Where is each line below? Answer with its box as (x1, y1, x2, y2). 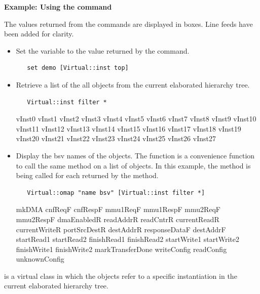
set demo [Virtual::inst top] (27, 64, 129, 72)
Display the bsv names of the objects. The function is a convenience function (16, 150, 255, 160)
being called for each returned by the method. (16, 170, 159, 181)
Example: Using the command (4, 2, 112, 12)
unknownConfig (16, 254, 64, 264)
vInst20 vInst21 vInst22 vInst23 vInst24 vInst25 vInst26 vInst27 (16, 133, 216, 144)
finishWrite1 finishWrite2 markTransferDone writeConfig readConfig (16, 243, 227, 254)
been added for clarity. (4, 28, 74, 39)
